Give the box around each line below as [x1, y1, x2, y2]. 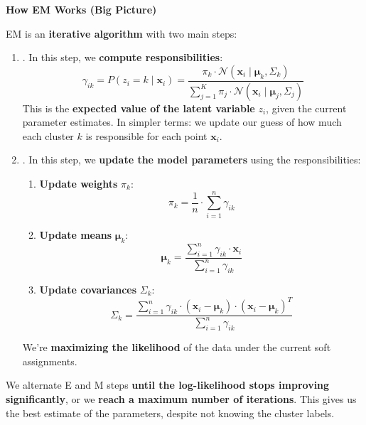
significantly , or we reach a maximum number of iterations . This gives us [6, 392, 357, 407]
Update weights [39, 176, 118, 191]
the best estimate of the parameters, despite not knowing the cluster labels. [6, 405, 335, 420]
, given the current [266, 100, 347, 115]
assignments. [22, 353, 77, 368]
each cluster [22, 128, 74, 143]
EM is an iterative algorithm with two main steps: [6, 26, 237, 41]
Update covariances [39, 282, 137, 297]
